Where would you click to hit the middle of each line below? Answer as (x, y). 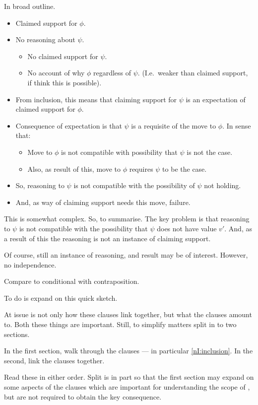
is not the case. (210, 152)
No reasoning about (45, 39)
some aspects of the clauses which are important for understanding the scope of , (127, 387)
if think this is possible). (64, 82)
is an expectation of (216, 99)
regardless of (112, 73)
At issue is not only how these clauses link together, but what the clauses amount (128, 314)
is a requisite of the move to (174, 125)
